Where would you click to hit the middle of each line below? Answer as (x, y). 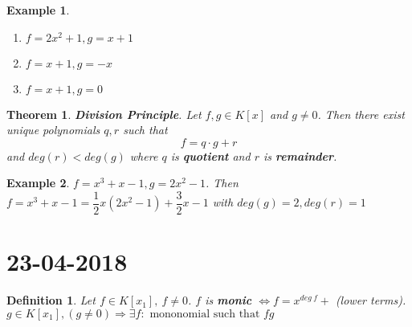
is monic (228, 300)
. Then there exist (361, 114)
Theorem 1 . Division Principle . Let (104, 114)
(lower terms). (371, 300)
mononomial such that (205, 314)
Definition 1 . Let (51, 300)
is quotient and (210, 155)
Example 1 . (38, 10)
